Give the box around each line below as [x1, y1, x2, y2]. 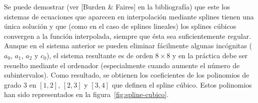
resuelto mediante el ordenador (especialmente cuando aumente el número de [4, 60, 240, 70]
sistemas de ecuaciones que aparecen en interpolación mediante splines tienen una [4, 11, 254, 21]
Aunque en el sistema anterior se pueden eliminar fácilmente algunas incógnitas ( [4, 40, 252, 51]
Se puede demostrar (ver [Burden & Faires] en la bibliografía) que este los [4, 1, 230, 11]
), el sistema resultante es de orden [46, 50, 153, 60]
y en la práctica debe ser [172, 50, 248, 60]
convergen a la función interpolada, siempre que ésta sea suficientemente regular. [4, 30, 251, 41]
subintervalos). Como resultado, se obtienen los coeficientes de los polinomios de [4, 70, 249, 80]
